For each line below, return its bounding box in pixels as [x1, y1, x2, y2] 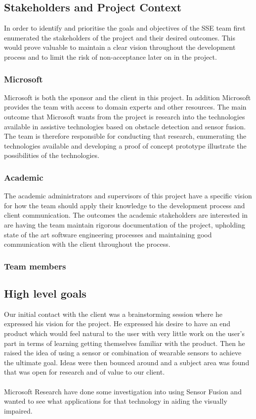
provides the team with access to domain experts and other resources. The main [4, 102, 247, 112]
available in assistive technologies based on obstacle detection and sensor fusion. [4, 121, 246, 131]
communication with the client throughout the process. [4, 239, 171, 249]
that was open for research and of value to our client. [4, 367, 165, 377]
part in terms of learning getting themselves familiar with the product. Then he [4, 338, 245, 348]
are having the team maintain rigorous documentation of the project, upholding [4, 219, 245, 229]
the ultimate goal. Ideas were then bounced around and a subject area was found [4, 357, 250, 367]
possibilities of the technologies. [4, 150, 99, 160]
